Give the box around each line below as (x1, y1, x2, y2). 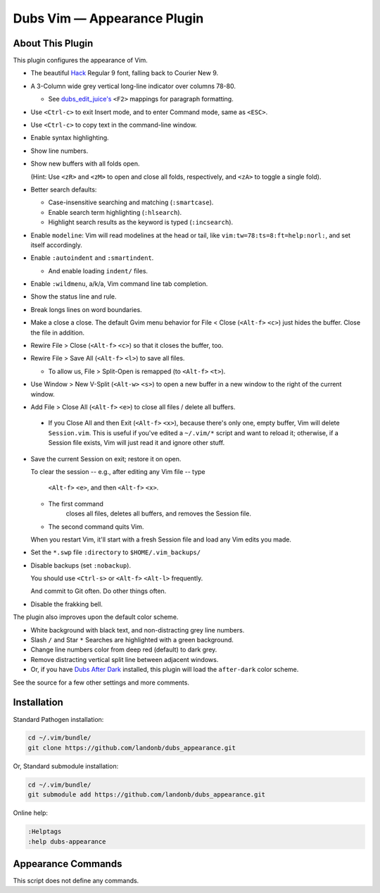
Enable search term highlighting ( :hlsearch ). (48, 208, 182, 216)
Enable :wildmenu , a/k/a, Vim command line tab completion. (30, 280, 208, 288)
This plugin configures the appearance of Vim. (13, 56, 148, 65)
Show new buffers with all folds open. (30, 159, 140, 168)
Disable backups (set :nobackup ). (30, 561, 132, 570)
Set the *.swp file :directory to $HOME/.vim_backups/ (30, 548, 201, 556)
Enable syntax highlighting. (30, 134, 109, 142)
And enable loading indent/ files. (48, 266, 148, 275)
